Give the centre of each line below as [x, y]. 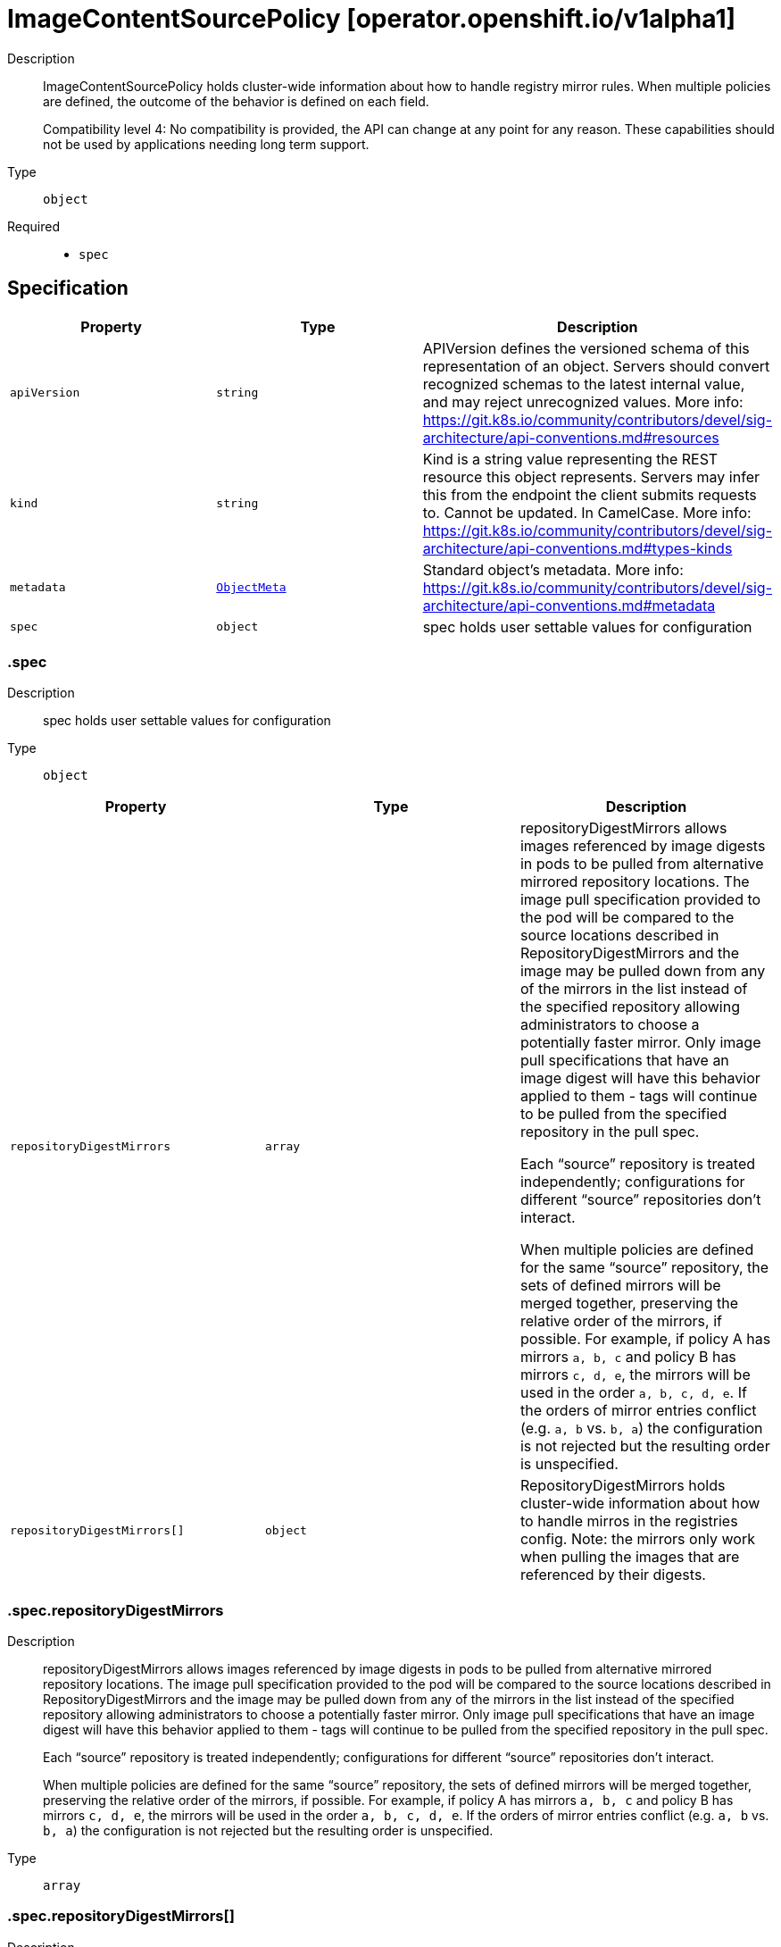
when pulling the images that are [630, 1557]
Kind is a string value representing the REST [570, 459]
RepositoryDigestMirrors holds [623, 1486]
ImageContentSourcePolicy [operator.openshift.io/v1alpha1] [372, 19]
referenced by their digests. [613, 1575]
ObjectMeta [251, 588]
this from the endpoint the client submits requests [590, 494]
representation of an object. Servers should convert [596, 366]
